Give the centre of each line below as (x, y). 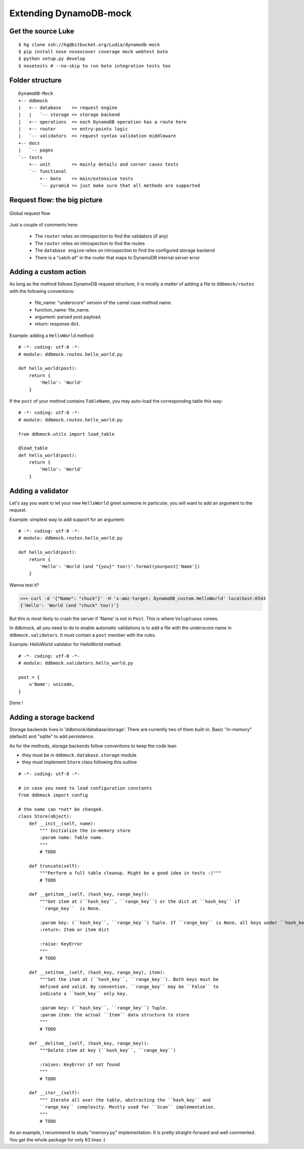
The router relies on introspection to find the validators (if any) (101, 236)
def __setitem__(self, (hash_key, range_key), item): (97, 972)
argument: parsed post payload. (68, 317)
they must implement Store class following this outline (79, 762)
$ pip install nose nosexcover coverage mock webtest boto (93, 51)
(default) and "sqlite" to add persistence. (52, 737)
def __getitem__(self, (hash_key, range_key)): (89, 894)
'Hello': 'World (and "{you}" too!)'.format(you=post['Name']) (120, 566)
